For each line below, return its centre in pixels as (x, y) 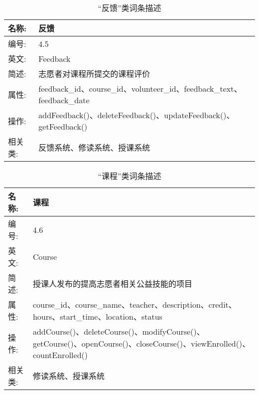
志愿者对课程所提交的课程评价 (94, 74)
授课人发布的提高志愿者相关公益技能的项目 (112, 284)
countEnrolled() (60, 355)
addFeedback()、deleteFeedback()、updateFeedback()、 (136, 115)
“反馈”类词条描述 (129, 8)
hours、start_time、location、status (97, 316)
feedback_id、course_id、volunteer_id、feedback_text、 (140, 89)
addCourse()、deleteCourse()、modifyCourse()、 (119, 331)
